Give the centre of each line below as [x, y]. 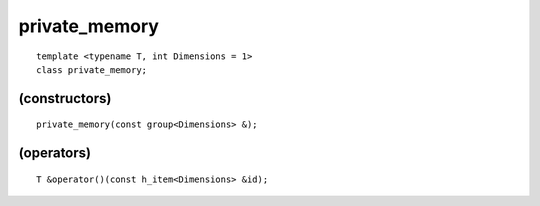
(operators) [55, 153]
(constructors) [65, 98]
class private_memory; [92, 69]
